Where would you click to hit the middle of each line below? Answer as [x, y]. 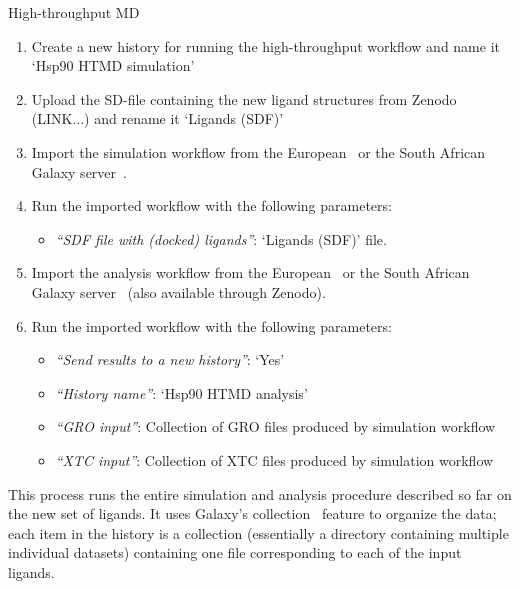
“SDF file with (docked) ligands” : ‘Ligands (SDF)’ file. [221, 238]
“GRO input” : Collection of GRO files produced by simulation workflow [275, 426]
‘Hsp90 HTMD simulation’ [113, 65]
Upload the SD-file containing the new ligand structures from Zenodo [244, 98]
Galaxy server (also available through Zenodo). [178, 291]
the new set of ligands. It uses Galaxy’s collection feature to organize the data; [252, 513]
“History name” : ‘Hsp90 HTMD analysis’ [181, 392]
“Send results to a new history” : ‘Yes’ [170, 359]
